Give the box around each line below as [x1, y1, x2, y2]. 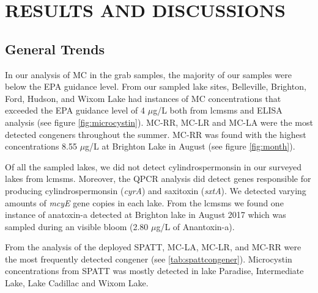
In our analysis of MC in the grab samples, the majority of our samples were [5, 68, 292, 81]
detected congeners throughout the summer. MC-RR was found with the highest [5, 128, 306, 140]
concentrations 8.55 [5, 140, 77, 153]
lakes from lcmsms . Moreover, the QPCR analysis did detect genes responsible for [5, 172, 311, 185]
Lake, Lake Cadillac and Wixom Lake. [5, 277, 149, 289]
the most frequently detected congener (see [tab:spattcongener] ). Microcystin [5, 252, 292, 265]
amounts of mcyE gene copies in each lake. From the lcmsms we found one [5, 196, 284, 209]
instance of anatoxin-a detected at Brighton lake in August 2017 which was [5, 208, 286, 221]
